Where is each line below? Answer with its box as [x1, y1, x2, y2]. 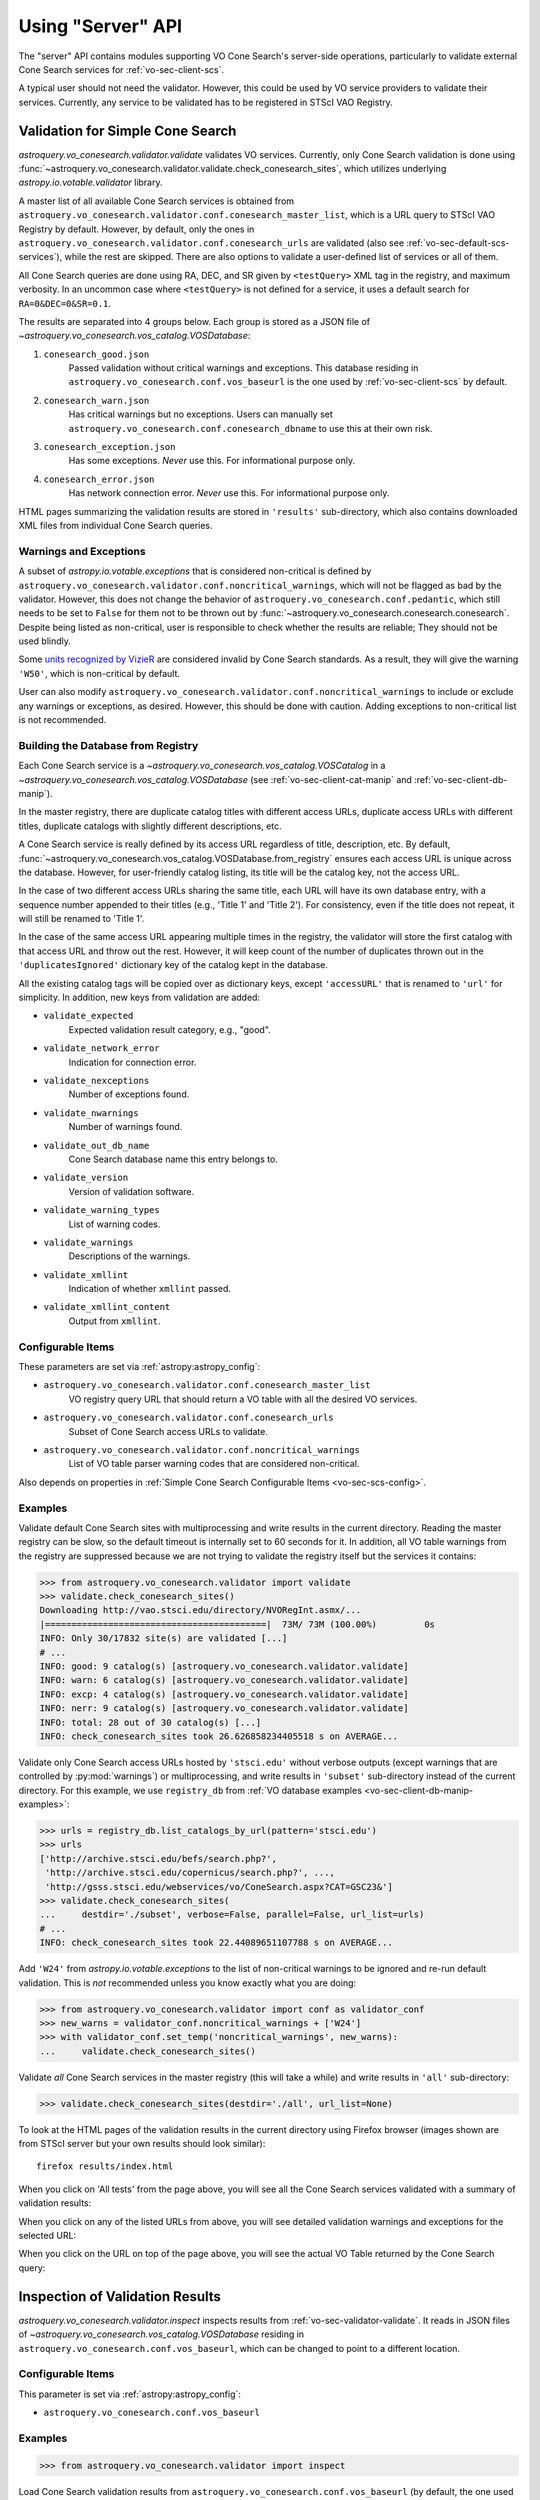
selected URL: [18, 2230, 77, 2242]
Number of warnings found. [68, 1121, 183, 1133]
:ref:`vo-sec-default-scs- [406, 236, 510, 249]
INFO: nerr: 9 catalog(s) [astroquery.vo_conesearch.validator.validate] [39, 1703, 409, 1714]
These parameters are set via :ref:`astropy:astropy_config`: [18, 1361, 260, 1372]
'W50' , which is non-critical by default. [18, 667, 180, 679]
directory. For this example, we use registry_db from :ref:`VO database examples [18, 1784, 362, 1796]
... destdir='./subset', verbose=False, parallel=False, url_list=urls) [39, 1909, 425, 1920]
